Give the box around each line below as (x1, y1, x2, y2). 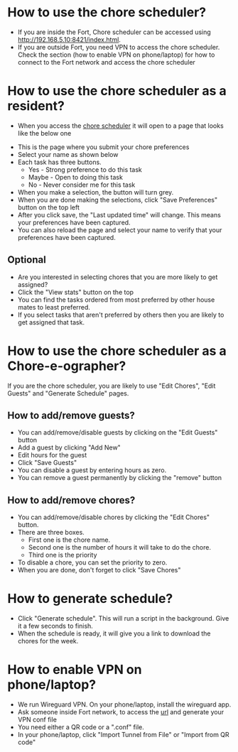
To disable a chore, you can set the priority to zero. (17, 558, 168, 567)
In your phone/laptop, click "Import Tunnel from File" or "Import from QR (17, 731, 229, 739)
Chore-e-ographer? (7, 358, 126, 374)
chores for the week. (17, 637, 79, 645)
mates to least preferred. (17, 303, 91, 311)
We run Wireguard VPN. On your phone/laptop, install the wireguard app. (17, 700, 232, 709)
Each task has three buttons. (17, 158, 102, 166)
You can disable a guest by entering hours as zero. (17, 466, 167, 474)
